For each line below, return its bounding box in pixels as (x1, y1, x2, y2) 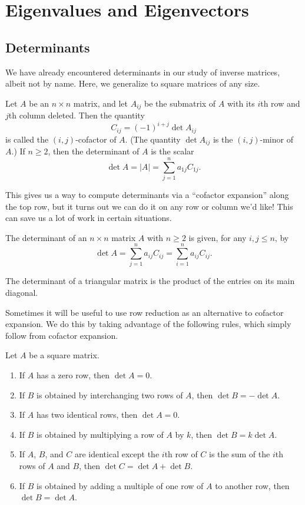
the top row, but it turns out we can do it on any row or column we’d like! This (5, 200, 293, 212)
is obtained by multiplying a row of (37, 428, 164, 440)
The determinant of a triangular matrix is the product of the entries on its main (5, 275, 295, 287)
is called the (5, 133, 49, 145)
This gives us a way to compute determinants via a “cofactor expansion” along (5, 188, 289, 200)
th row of (164, 448, 198, 460)
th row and (260, 97, 300, 109)
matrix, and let (73, 97, 128, 109)
